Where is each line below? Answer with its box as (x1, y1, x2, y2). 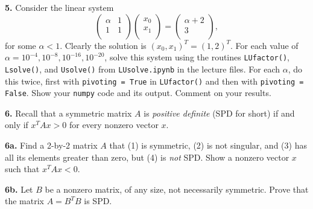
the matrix (5, 195, 44, 207)
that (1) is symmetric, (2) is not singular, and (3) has (109, 139, 307, 151)
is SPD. (84, 195, 112, 207)
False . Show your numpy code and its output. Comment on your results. (5, 86, 271, 99)
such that (5, 162, 40, 175)
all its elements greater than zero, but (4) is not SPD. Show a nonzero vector (5, 150, 289, 163)
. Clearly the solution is (60, 39, 147, 51)
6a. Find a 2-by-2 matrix (5, 139, 98, 151)
